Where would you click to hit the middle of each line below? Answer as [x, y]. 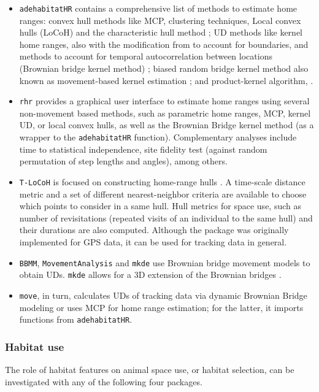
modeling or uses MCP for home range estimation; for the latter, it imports [161, 307]
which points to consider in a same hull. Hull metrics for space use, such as [160, 206]
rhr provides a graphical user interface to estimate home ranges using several [164, 101]
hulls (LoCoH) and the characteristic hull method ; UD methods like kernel [161, 32]
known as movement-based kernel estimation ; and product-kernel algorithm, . [166, 80]
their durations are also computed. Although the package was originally [154, 230]
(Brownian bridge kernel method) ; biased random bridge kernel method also [164, 68]
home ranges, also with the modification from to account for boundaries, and [164, 44]
